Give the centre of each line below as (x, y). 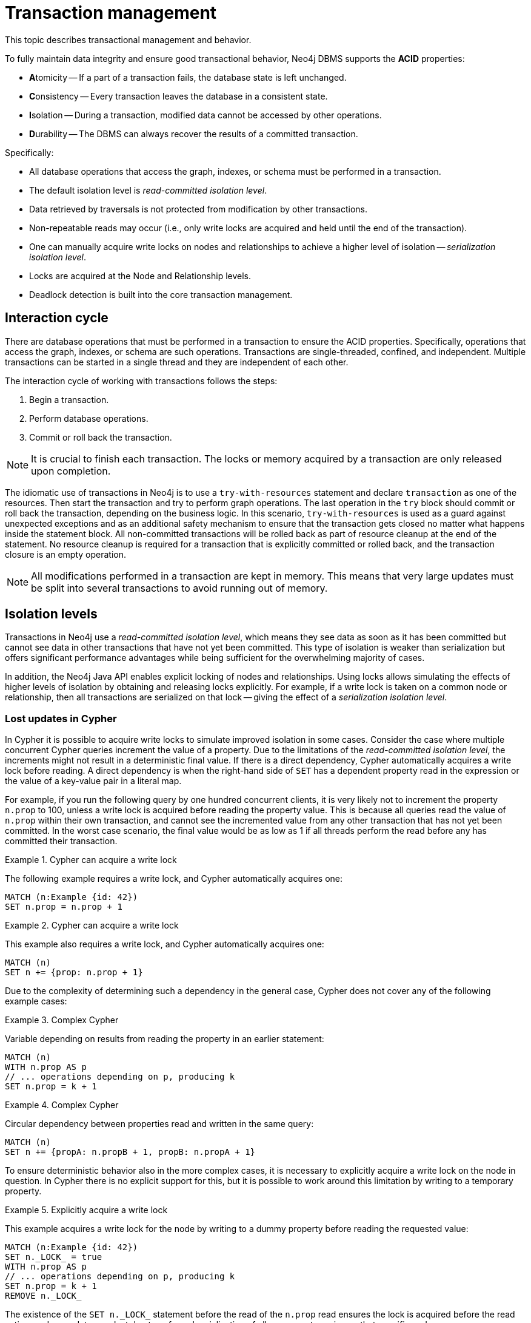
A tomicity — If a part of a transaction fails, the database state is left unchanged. (188, 77)
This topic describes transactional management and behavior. (128, 39)
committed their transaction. (61, 841)
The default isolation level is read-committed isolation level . (148, 190)
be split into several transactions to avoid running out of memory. (179, 588)
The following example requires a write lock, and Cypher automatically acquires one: (174, 879)
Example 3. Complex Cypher (62, 1020)
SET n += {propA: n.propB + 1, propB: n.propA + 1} (130, 1152)
